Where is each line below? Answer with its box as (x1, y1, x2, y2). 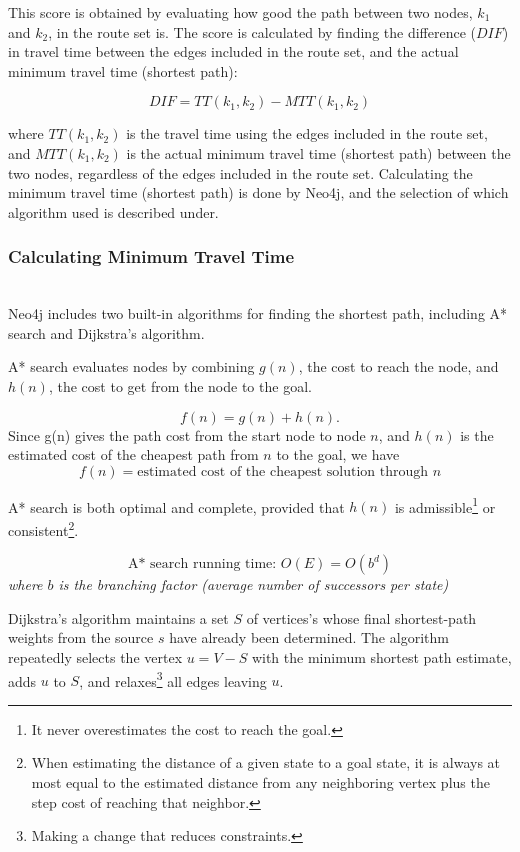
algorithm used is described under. (8, 201, 219, 222)
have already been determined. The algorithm (169, 627, 449, 648)
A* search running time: (127, 557, 277, 572)
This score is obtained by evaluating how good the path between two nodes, (8, 2, 473, 22)
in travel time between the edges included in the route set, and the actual (8, 41, 459, 62)
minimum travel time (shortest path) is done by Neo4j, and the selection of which (8, 182, 509, 203)
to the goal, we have (276, 444, 400, 465)
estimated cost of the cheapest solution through (137, 464, 429, 479)
